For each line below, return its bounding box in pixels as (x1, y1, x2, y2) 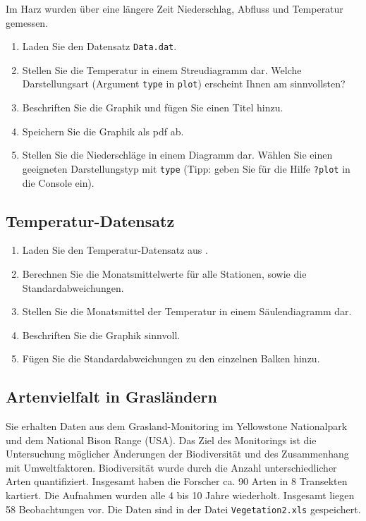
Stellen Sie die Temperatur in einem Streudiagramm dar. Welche (22, 62, 302, 77)
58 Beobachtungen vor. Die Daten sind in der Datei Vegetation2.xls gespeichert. (6, 501, 361, 516)
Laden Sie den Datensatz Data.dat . (22, 39, 177, 54)
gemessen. (6, 15, 49, 30)
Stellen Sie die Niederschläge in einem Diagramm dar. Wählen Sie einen (22, 147, 333, 162)
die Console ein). (22, 175, 94, 190)
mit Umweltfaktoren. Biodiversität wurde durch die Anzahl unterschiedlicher (6, 460, 337, 474)
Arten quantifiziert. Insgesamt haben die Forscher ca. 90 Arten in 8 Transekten (6, 474, 348, 489)
